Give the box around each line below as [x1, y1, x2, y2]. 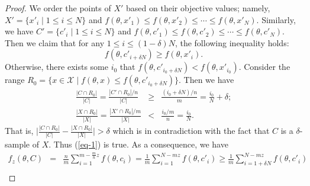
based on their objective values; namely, [126, 2, 270, 14]
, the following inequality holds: [175, 36, 289, 49]
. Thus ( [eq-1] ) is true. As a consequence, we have [49, 138, 228, 150]
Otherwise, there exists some [5, 60, 108, 73]
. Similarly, [256, 13, 296, 25]
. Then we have [179, 73, 234, 86]
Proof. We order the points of [5, 2, 111, 14]
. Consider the [238, 60, 290, 73]
